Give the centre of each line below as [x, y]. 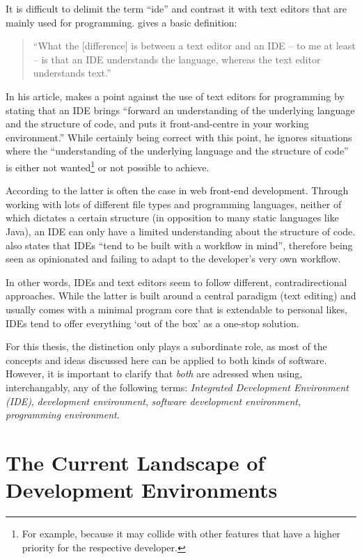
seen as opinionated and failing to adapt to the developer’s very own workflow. [173, 259]
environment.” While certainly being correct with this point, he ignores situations [179, 137]
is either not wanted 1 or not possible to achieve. [108, 166]
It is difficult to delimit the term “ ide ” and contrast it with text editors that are [176, 8]
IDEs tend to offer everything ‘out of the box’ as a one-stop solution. [152, 323]
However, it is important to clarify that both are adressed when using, [154, 373]
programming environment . [63, 415]
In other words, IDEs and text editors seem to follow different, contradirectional [176, 282]
